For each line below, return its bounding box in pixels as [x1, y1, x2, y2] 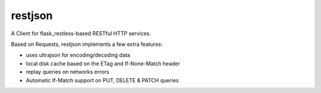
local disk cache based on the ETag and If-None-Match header [26, 60, 181, 67]
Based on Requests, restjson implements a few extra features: [11, 41, 163, 48]
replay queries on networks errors [26, 69, 109, 76]
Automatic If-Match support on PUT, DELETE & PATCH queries [26, 76, 179, 83]
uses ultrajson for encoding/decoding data [26, 51, 131, 59]
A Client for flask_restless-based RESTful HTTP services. [11, 30, 152, 37]
